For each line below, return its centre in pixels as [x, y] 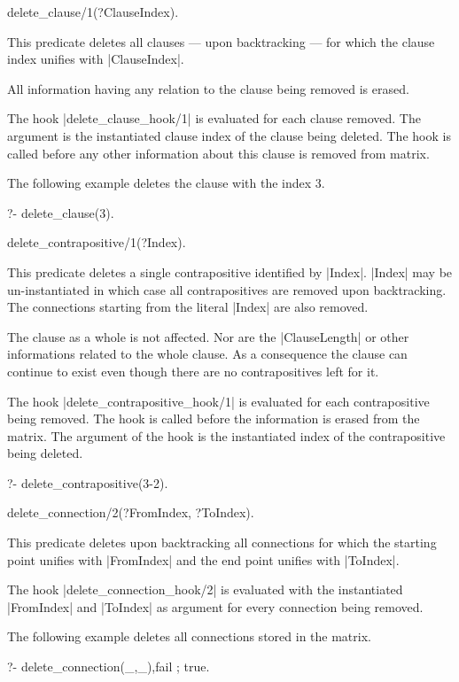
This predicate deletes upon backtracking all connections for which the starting [222, 542]
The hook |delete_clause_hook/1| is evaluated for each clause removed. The [214, 118]
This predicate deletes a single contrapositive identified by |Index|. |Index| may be [230, 271]
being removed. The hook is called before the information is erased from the [214, 418]
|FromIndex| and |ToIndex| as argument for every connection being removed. [215, 606]
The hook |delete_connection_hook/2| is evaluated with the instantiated [205, 589]
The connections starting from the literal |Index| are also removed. [188, 307]
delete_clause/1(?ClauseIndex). [93, 12]
